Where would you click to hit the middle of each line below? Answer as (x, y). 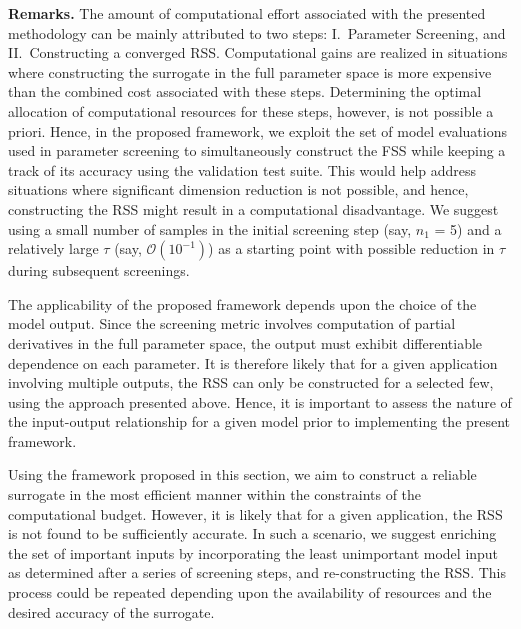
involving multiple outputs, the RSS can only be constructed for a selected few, (251, 382)
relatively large (53, 248)
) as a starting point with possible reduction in (351, 248)
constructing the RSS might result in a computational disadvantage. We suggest (253, 208)
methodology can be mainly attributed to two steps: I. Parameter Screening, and (257, 32)
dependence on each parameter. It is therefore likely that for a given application (253, 362)
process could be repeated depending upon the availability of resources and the (250, 592)
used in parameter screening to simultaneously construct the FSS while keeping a (257, 150)
